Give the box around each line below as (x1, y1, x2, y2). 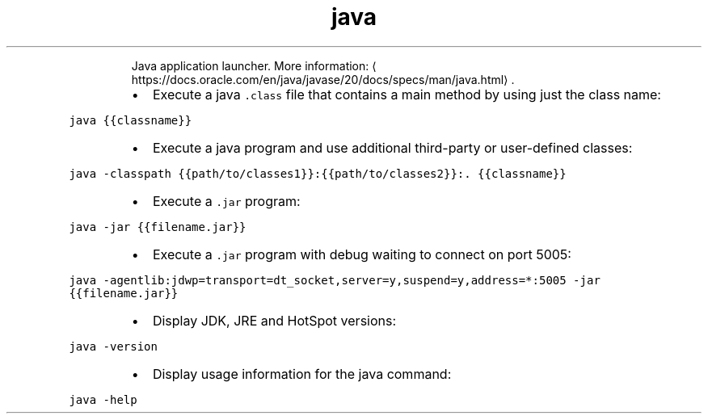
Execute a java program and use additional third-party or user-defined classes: (152, 139, 633, 156)
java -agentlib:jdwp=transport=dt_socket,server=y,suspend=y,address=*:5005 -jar (69, 273, 601, 287)
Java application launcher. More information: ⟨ (131, 58, 377, 73)
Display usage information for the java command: (152, 365, 452, 382)
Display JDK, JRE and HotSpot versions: (152, 312, 397, 329)
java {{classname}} (69, 113, 192, 127)
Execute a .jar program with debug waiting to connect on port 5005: (152, 246, 571, 262)
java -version (69, 339, 158, 353)
